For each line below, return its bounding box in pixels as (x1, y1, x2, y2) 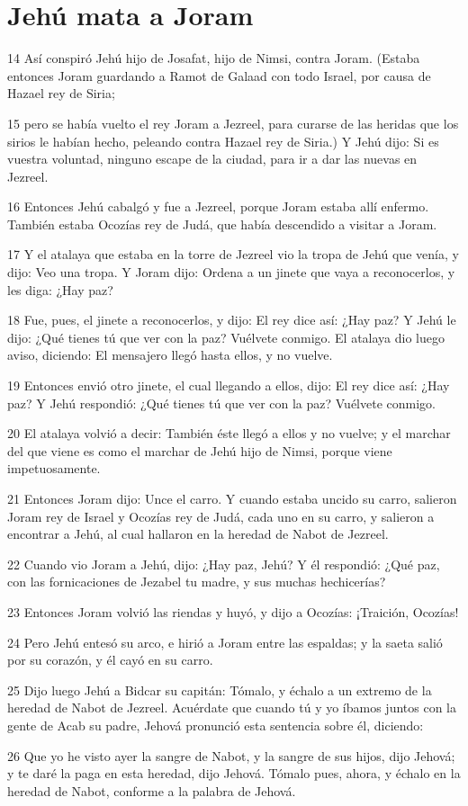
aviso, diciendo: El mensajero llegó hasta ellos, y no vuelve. (7, 345, 333, 364)
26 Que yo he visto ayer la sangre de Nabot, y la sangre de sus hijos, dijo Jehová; (7, 746, 455, 765)
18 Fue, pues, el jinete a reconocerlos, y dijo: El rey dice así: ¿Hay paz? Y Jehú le (7, 310, 456, 329)
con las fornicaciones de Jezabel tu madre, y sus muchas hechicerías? (7, 572, 386, 591)
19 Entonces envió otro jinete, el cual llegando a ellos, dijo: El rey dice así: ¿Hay (7, 376, 450, 395)
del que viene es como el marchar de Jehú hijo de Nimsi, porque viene (7, 441, 392, 460)
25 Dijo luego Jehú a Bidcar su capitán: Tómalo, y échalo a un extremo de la (7, 680, 432, 699)
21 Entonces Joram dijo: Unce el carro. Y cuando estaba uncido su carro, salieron (7, 489, 457, 507)
